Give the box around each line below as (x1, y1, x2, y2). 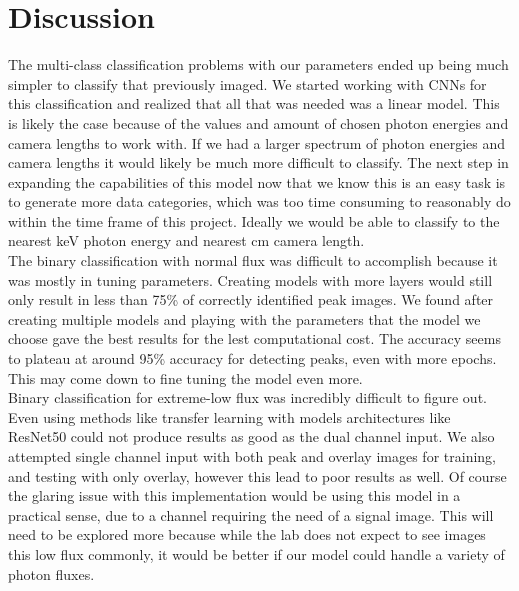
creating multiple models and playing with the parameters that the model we (8, 308, 481, 329)
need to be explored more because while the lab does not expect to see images (8, 524, 486, 545)
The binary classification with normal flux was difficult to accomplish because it (8, 250, 498, 271)
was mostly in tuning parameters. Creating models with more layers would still (8, 269, 493, 290)
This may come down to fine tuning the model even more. (8, 367, 363, 388)
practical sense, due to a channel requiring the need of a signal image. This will (8, 504, 494, 525)
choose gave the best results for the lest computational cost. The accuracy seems (8, 328, 501, 349)
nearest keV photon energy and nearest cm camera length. (8, 230, 365, 251)
